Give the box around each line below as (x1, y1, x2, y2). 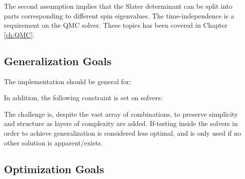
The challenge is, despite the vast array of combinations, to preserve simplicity (4, 108, 238, 119)
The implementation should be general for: (4, 76, 132, 86)
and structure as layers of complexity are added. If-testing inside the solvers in (4, 118, 238, 128)
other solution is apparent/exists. (4, 137, 103, 147)
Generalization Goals (4, 53, 112, 68)
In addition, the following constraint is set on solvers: (4, 92, 163, 103)
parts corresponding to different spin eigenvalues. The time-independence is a (4, 10, 234, 20)
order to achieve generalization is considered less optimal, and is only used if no (4, 127, 242, 138)
